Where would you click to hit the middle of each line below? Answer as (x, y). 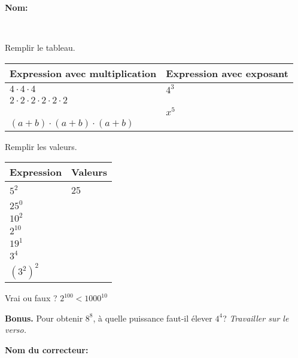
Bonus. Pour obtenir (44, 318)
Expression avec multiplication (83, 73)
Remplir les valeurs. (41, 146)
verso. (16, 330)
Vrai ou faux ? (31, 298)
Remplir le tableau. (40, 48)
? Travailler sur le (256, 318)
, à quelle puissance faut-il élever (153, 318)
